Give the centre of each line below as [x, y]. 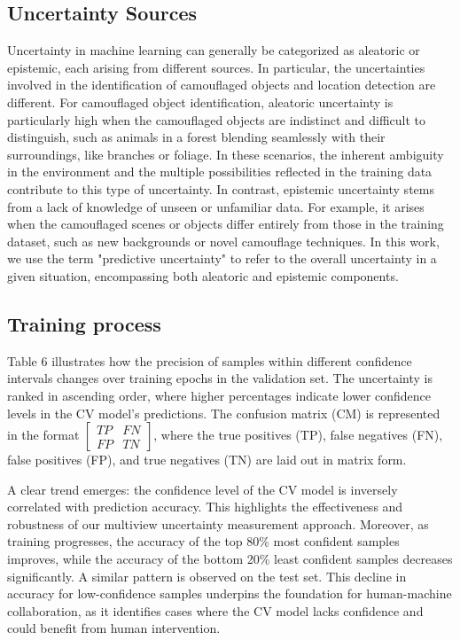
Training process [84, 323]
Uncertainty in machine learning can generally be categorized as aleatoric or [214, 50]
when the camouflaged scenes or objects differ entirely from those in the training [226, 224]
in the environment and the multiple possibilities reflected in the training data [220, 172]
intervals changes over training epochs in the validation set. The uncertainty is [220, 378]
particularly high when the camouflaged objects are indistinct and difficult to [217, 119]
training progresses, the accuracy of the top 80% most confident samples [203, 541]
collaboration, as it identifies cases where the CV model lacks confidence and [215, 610]
